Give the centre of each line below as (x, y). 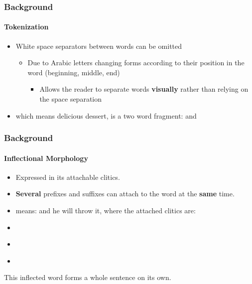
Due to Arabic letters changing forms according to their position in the (136, 63)
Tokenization (26, 27)
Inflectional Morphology (46, 158)
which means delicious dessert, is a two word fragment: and (106, 115)
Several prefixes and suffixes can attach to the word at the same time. (125, 194)
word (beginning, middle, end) (74, 72)
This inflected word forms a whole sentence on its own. (88, 277)
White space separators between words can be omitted (99, 46)
